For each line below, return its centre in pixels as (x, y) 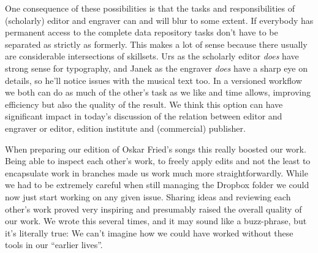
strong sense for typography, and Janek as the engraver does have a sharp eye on (157, 68)
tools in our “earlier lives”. (54, 245)
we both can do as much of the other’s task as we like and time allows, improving (158, 92)
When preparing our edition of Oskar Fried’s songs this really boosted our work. (156, 149)
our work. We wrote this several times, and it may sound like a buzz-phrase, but (156, 221)
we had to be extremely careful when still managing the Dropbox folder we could (157, 185)
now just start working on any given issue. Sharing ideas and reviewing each (148, 196)
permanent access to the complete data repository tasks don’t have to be (142, 32)
